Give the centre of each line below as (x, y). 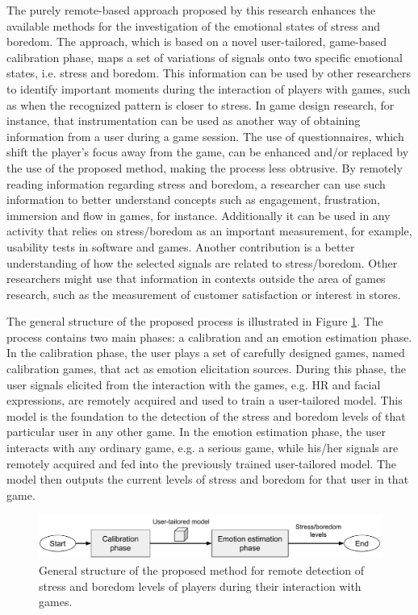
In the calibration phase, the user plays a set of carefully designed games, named (206, 353)
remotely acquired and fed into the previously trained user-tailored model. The (202, 463)
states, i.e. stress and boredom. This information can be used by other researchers (209, 73)
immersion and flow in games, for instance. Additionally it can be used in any (199, 215)
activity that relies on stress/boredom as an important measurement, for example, (209, 231)
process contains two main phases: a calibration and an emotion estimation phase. (209, 337)
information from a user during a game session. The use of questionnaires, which (205, 136)
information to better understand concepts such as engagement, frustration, (193, 199)
